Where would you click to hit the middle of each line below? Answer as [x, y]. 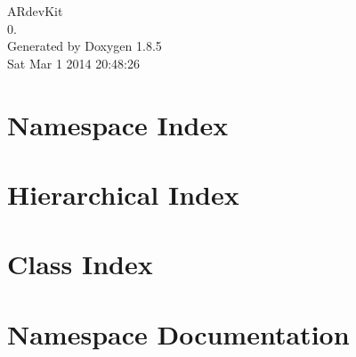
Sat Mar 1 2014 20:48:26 [73, 63]
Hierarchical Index [123, 194]
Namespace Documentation [178, 333]
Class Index [80, 264]
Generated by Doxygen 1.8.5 [85, 46]
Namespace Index [118, 124]
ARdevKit [35, 11]
